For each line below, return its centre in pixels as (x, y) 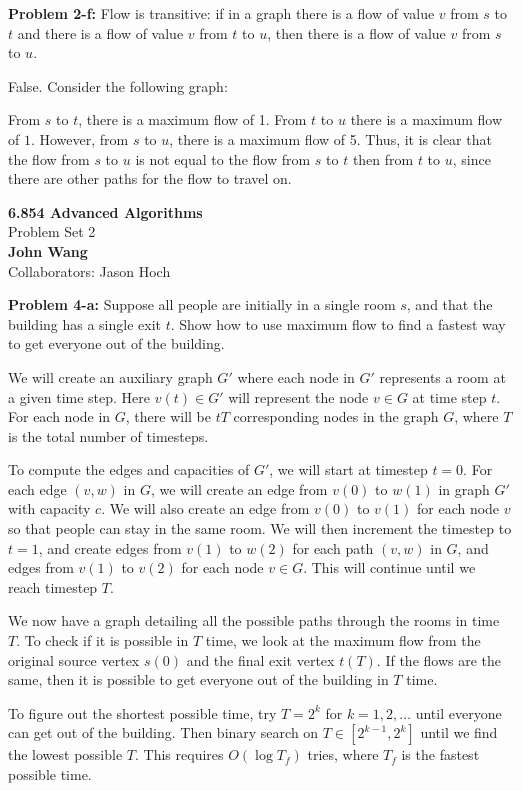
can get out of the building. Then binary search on (163, 732)
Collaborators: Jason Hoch (89, 270)
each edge (37, 488)
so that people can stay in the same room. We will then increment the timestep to (260, 528)
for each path (333, 547)
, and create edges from (110, 547)
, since (471, 158)
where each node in (296, 376)
